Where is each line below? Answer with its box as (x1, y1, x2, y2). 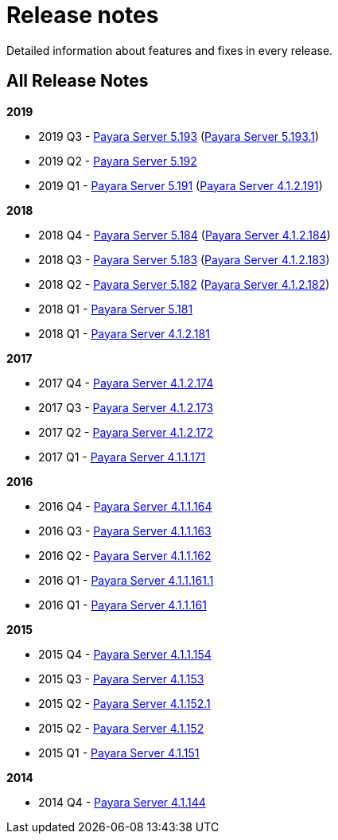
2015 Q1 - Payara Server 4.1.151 (38, 745, 200, 760)
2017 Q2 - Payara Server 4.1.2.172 (38, 425, 214, 439)
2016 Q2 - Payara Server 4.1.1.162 (38, 548, 212, 562)
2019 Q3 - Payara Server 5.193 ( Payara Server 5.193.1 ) (38, 129, 320, 143)
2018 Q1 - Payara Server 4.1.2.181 (38, 326, 210, 340)
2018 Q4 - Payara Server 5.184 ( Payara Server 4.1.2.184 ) (38, 227, 331, 242)
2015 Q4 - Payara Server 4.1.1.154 (38, 647, 212, 661)
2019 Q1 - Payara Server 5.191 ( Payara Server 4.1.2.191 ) (38, 178, 323, 192)
